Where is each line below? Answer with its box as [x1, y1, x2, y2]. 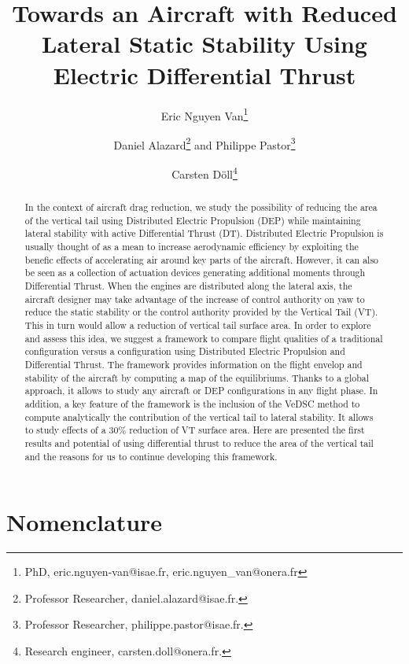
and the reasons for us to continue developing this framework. [24, 449, 278, 463]
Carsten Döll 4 [171, 164, 238, 182]
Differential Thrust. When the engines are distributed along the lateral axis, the [24, 279, 352, 292]
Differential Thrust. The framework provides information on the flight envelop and [24, 357, 363, 371]
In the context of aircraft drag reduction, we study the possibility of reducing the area [24, 201, 378, 214]
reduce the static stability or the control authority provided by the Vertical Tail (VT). [24, 305, 378, 319]
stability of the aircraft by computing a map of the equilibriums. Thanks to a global [24, 371, 370, 384]
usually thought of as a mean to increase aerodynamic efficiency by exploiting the [24, 240, 359, 253]
